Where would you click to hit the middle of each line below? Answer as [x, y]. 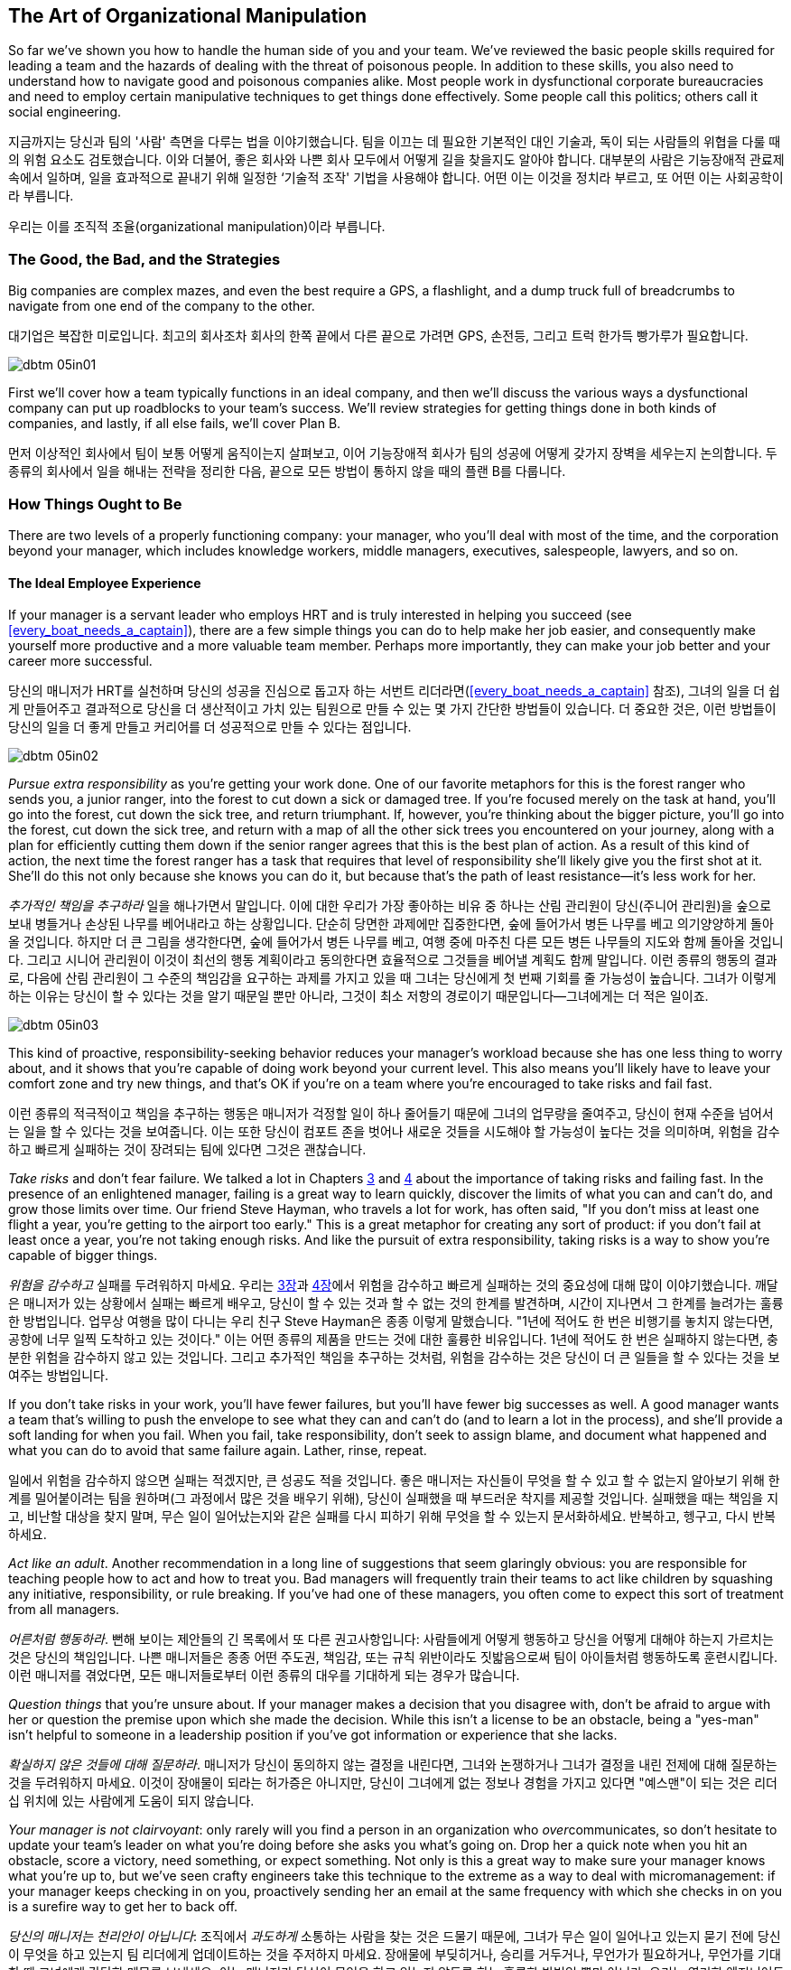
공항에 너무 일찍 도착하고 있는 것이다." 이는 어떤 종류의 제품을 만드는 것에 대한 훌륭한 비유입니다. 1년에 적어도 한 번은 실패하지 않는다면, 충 [393, 1340]
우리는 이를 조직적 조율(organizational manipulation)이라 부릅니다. [197, 227]
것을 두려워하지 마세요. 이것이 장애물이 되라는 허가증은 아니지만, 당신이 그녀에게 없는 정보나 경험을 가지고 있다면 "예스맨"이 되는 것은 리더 [393, 1783]
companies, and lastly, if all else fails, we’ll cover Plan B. [175, 424]
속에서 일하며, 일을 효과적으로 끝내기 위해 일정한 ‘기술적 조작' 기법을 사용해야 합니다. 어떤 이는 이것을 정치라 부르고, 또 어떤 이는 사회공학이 [396, 178]
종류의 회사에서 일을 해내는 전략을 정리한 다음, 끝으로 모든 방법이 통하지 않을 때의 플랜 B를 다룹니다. [287, 471]
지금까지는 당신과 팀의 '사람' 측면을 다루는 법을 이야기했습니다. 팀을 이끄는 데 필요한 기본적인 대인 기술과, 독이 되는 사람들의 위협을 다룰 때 [395, 142]
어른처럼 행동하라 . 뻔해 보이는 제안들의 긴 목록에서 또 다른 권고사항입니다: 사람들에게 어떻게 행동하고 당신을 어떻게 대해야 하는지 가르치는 [391, 1639]
